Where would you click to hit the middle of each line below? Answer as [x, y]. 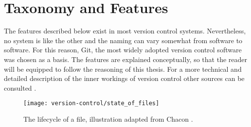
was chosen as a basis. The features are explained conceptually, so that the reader [125, 59]
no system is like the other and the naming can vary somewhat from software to [123, 40]
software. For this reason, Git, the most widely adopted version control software [123, 50]
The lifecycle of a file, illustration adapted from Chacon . [108, 119]
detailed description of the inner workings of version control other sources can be [124, 78]
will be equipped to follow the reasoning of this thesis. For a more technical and [123, 69]
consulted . [20, 87]
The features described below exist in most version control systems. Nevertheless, [125, 31]
